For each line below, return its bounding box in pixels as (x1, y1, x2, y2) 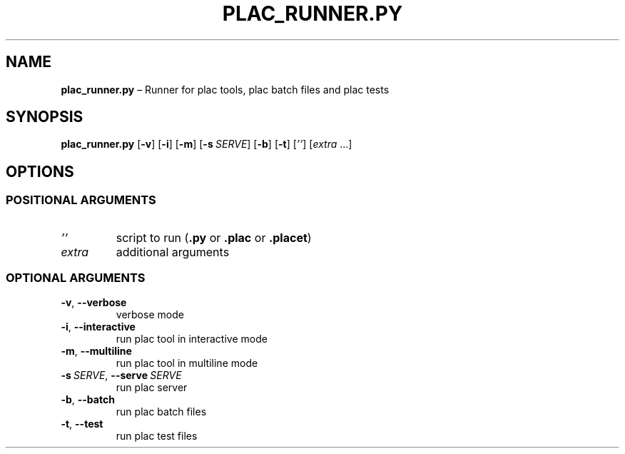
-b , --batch (61, 393, 115, 406)
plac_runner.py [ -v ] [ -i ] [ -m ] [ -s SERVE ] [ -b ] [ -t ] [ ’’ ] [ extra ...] (61, 138, 352, 151)
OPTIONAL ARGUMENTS (6, 271, 146, 286)
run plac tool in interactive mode (116, 333, 268, 345)
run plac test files (116, 430, 198, 443)
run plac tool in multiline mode (116, 357, 258, 370)
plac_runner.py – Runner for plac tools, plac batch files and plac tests (61, 83, 390, 96)
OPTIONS (6, 162, 74, 181)
